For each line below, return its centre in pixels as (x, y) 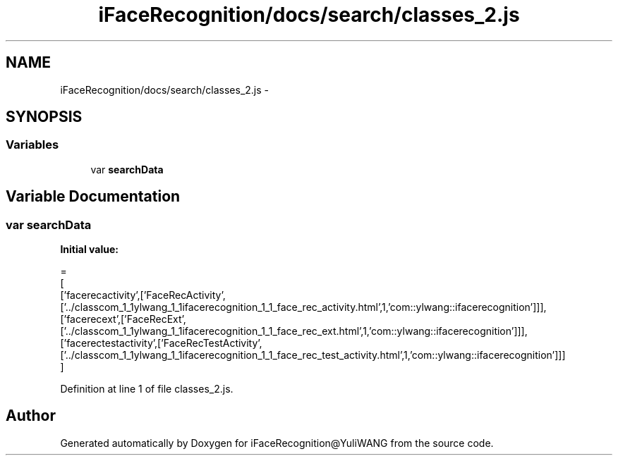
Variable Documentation (93, 197)
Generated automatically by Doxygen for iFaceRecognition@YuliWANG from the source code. (277, 443)
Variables (32, 145)
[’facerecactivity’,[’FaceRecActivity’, (143, 295)
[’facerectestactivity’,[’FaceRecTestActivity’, (161, 343)
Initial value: (89, 250)
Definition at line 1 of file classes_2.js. (147, 389)
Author (31, 416)
